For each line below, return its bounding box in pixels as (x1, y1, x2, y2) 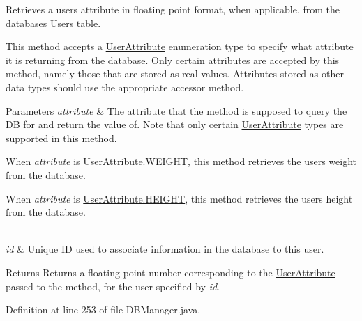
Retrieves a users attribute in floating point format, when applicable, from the (6, 2, 340, 16)
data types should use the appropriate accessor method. (6, 79, 244, 94)
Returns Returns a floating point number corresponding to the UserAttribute (6, 265, 335, 279)
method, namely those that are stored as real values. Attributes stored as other (6, 66, 344, 81)
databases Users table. (6, 15, 101, 30)
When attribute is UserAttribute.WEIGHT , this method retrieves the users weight (6, 154, 356, 169)
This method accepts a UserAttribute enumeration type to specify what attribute (6, 39, 354, 54)
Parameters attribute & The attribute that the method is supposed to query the (6, 103, 347, 118)
